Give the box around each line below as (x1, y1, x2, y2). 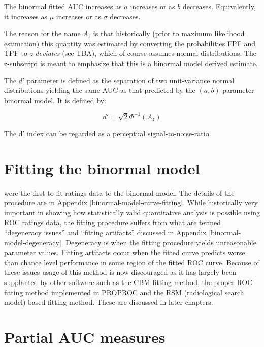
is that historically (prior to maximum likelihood (93, 28, 245, 39)
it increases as (4, 11, 48, 21)
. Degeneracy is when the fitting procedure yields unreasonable (61, 237, 256, 247)
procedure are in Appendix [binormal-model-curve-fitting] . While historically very (4, 197, 258, 208)
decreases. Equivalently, (182, 1, 256, 11)
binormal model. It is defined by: (4, 94, 106, 105)
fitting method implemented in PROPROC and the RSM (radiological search (4, 287, 244, 297)
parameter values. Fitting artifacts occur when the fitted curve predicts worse (4, 247, 245, 258)
